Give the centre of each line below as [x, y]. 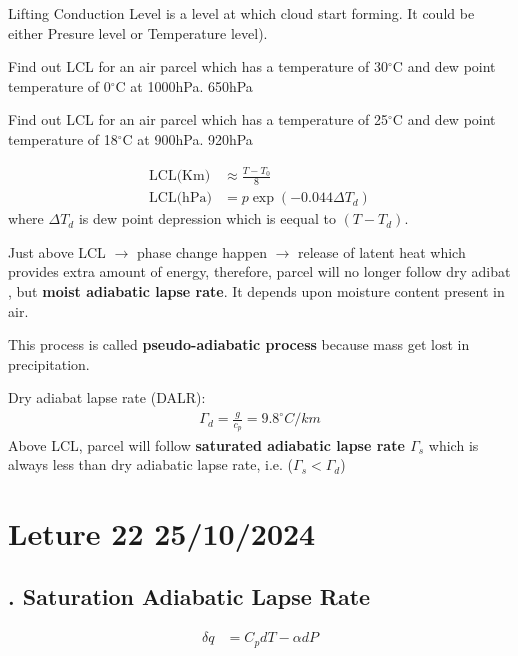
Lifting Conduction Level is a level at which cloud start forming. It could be [241, 13]
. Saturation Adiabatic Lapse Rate [189, 596]
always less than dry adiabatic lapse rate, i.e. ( [151, 464]
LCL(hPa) [180, 198]
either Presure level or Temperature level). [138, 32]
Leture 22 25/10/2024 [162, 532]
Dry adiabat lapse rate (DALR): [107, 397]
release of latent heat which [381, 251]
